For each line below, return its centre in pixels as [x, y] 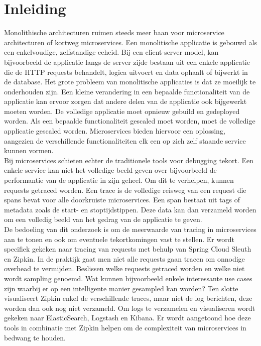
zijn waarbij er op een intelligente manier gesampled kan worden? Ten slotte [121, 288]
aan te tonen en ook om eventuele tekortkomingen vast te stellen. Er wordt [119, 239]
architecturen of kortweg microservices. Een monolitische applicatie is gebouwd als [130, 42]
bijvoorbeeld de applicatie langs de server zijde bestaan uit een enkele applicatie [127, 62]
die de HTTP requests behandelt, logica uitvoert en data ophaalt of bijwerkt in [126, 72]
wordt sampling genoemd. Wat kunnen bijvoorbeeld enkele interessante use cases [128, 278]
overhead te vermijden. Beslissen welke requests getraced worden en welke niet [124, 268]
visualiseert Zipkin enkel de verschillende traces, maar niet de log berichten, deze [128, 298]
